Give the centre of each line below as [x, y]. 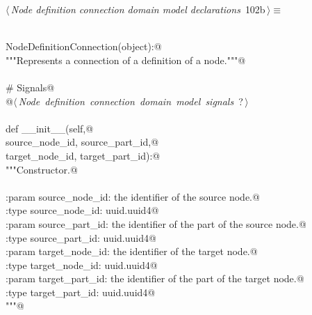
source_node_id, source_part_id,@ [82, 142]
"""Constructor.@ [42, 169]
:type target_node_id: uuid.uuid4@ [82, 264]
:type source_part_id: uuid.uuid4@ [81, 237]
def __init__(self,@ [50, 128]
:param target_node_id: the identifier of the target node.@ [132, 251]
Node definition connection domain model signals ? [131, 101]
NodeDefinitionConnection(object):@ [84, 46]
